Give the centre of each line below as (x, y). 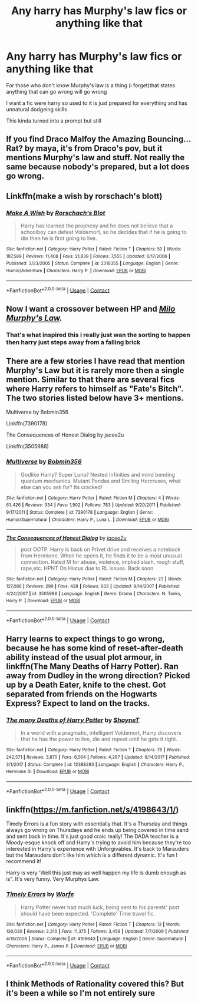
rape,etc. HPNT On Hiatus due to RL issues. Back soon (87, 568)
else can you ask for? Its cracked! (61, 487)
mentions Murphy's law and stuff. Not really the (95, 158)
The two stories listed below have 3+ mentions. (95, 398)
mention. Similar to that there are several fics (90, 379)
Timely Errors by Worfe (40, 894)
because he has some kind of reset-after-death (95, 648)
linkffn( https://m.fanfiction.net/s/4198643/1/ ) (93, 809)
